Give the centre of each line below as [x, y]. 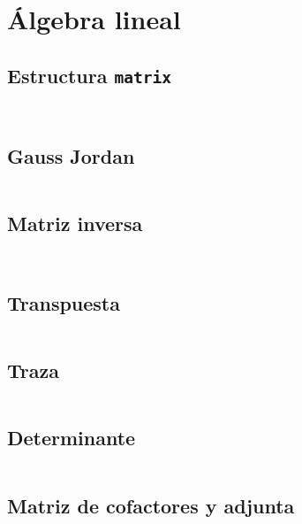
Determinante [72, 438]
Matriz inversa [75, 223]
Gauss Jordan [71, 155]
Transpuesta [64, 302]
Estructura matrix [89, 75]
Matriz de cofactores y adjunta [151, 505]
